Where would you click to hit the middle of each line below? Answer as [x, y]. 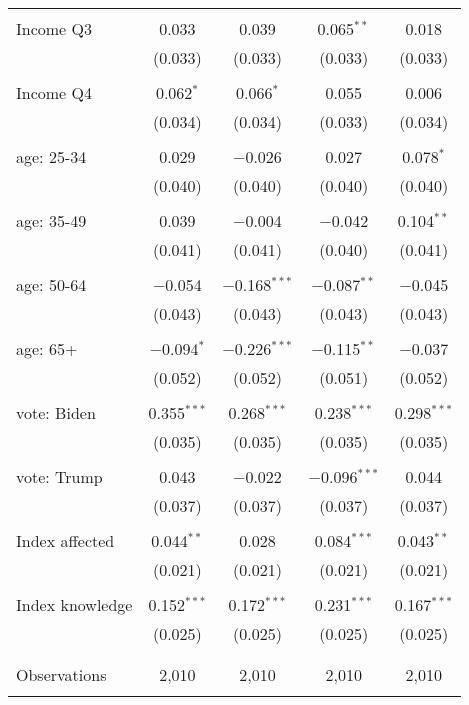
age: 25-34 [51, 156]
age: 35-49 [51, 220]
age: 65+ [47, 348]
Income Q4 [54, 92]
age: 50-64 [51, 284]
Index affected [65, 540]
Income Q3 [54, 28]
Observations [61, 674]
